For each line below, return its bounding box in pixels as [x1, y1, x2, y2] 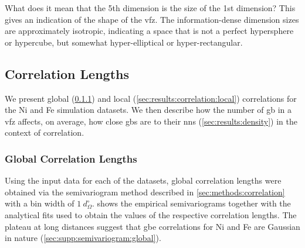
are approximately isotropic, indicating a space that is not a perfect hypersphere [5, 25, 294, 37]
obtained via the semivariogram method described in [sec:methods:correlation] [5, 185, 285, 198]
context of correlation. [5, 126, 84, 139]
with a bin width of [5, 197, 74, 209]
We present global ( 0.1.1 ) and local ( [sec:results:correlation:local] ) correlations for [5, 92, 297, 104]
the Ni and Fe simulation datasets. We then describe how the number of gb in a [5, 104, 292, 116]
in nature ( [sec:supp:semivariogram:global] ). [5, 232, 161, 244]
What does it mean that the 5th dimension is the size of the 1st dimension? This [5, 2, 296, 13]
